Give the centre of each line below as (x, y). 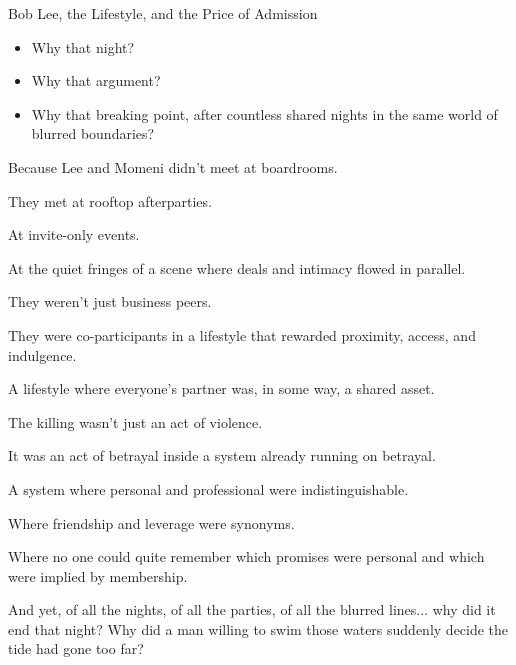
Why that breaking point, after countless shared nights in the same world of (264, 113)
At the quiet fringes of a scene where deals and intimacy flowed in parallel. (237, 267)
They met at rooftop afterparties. (110, 200)
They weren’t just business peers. (110, 301)
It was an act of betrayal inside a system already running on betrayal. (222, 455)
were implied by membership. (98, 575)
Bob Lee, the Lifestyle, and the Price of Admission (163, 13)
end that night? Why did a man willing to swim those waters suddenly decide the (258, 628)
